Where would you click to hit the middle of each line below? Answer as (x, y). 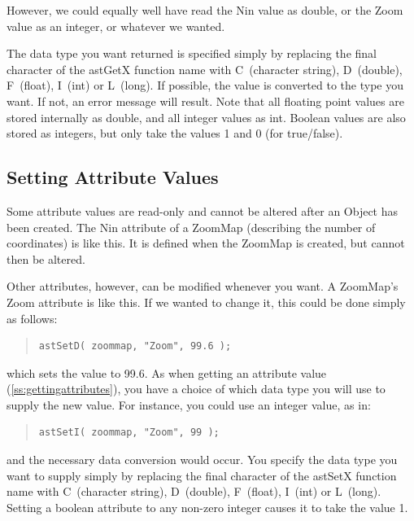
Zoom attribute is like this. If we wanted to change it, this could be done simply (206, 302)
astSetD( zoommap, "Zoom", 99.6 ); (135, 346)
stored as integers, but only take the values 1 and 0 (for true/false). (175, 133)
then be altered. (46, 258)
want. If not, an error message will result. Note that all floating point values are (205, 101)
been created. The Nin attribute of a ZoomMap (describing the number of (191, 227)
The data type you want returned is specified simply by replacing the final (192, 53)
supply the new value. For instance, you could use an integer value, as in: (189, 404)
